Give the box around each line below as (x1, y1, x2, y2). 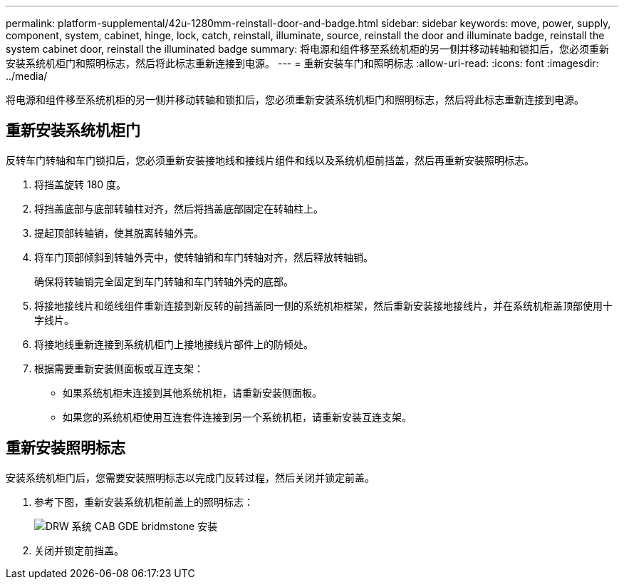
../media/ (6, 70, 48, 82)
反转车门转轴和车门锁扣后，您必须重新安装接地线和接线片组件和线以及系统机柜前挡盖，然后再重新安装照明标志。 (6, 153, 534, 166)
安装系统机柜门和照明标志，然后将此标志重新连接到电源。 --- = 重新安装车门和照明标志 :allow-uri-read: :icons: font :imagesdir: (6, 57, 599, 69)
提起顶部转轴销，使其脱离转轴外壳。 (34, 226, 204, 239)
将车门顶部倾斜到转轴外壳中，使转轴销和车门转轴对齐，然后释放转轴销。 (34, 250, 373, 263)
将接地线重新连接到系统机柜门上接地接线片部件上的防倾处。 (34, 337, 313, 350)
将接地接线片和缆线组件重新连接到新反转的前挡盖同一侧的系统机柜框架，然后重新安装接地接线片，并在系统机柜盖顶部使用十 (34, 299, 613, 312)
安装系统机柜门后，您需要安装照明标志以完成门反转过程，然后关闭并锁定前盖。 (6, 471, 375, 484)
